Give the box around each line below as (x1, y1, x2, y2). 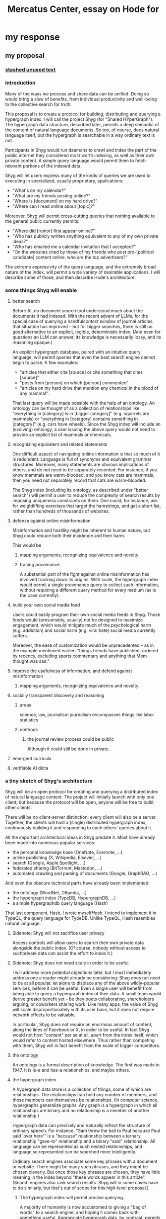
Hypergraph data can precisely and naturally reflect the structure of (12, 1123, 151, 1129)
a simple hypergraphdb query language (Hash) (12, 900, 108, 906)
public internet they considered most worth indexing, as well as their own (5, 152, 155, 158)
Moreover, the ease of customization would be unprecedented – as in (12, 642, 154, 648)
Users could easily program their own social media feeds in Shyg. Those (12, 611, 161, 617)
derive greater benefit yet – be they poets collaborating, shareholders (12, 996, 155, 1002)
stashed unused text (5, 66, 56, 73)
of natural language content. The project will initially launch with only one (5, 794, 155, 800)
